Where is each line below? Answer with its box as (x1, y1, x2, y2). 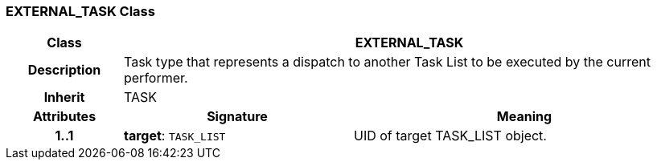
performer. (123, 70, 188, 87)
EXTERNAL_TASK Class (6, 3, 155, 19)
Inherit (43, 89, 85, 106)
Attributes (32, 108, 96, 125)
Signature (207, 108, 268, 125)
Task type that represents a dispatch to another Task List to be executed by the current (123, 54, 651, 71)
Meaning (496, 108, 552, 125)
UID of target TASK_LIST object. (353, 128, 547, 144)
